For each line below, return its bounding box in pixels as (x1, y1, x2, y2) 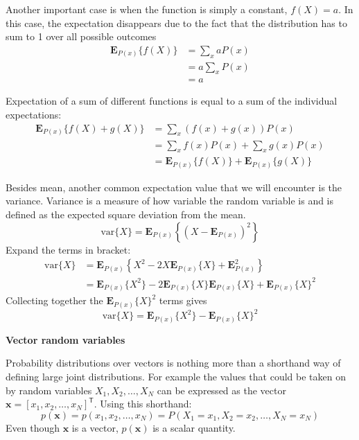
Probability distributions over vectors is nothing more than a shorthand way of (6, 355, 341, 370)
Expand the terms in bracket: (6, 242, 131, 256)
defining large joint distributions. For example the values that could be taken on (6, 369, 346, 384)
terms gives (159, 293, 207, 308)
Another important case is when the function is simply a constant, (6, 2, 288, 16)
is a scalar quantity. (152, 420, 236, 434)
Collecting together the (6, 293, 103, 308)
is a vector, (71, 420, 119, 434)
